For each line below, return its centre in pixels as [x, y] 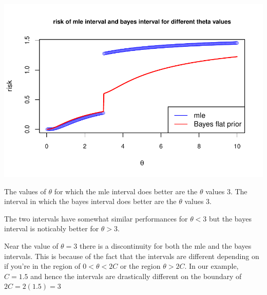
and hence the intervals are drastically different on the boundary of [136, 276]
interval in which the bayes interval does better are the [90, 201]
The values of [25, 191]
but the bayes [230, 218]
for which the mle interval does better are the [126, 191]
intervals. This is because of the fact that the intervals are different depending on [132, 256]
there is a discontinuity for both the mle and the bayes [165, 245]
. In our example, [212, 266]
